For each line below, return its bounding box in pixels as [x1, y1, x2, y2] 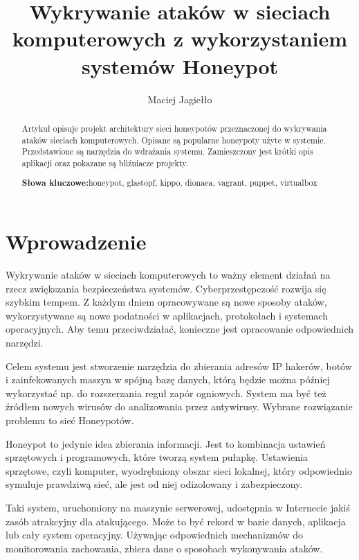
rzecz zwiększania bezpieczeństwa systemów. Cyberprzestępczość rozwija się [6, 281, 326, 295]
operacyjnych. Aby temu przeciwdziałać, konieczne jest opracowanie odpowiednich [6, 322, 354, 336]
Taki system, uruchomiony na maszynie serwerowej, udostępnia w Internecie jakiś [6, 500, 350, 514]
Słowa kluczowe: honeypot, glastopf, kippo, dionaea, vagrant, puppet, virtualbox [21, 177, 317, 189]
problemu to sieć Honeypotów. [6, 412, 134, 427]
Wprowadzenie [6, 227, 147, 256]
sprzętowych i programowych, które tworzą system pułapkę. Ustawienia [6, 450, 308, 464]
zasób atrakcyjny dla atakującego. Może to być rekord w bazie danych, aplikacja [6, 514, 346, 528]
